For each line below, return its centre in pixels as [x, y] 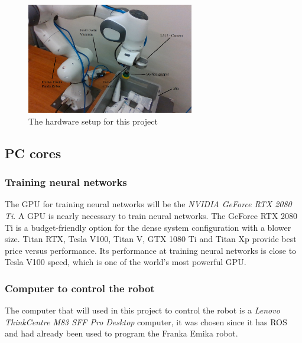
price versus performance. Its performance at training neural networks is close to [151, 250]
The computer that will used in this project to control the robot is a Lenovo [142, 310]
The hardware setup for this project [93, 121]
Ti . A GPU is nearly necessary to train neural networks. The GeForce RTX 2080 [151, 216]
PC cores [33, 153]
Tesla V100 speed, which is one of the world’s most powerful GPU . [126, 262]
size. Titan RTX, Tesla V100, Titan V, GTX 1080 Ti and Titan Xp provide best [151, 239]
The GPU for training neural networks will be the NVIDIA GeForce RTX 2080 [148, 204]
